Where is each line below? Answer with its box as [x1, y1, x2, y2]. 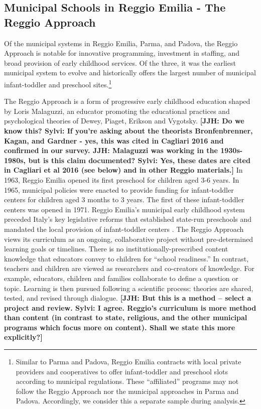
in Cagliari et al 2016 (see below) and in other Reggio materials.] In [4, 165, 243, 175]
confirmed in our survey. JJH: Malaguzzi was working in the [4, 145, 218, 156]
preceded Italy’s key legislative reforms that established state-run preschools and [4, 214, 252, 224]
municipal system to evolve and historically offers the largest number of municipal [4, 67, 256, 78]
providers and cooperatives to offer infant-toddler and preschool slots [16, 366, 228, 376]
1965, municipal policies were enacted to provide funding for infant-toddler [4, 184, 234, 195]
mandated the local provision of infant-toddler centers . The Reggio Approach [4, 223, 244, 234]
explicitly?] [4, 332, 43, 342]
